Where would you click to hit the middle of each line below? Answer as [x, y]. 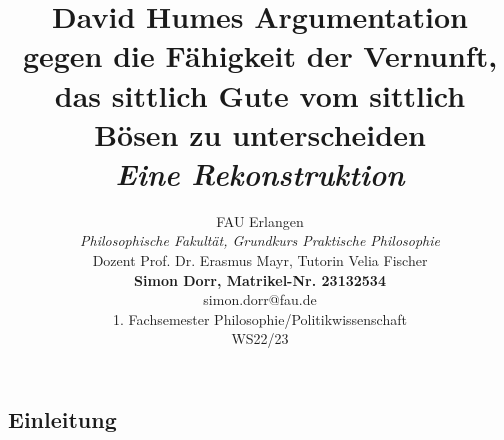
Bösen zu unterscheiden [260, 133]
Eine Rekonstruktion [260, 173]
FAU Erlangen [260, 220]
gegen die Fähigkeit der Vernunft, [260, 55]
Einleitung [62, 419]
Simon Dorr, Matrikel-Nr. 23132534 [260, 279]
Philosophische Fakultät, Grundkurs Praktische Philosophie [260, 240]
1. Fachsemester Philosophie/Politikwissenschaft [260, 318]
